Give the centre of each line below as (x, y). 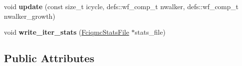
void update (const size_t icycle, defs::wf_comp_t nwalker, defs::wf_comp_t (121, 6)
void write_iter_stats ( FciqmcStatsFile (67, 32)
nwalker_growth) (30, 16)
